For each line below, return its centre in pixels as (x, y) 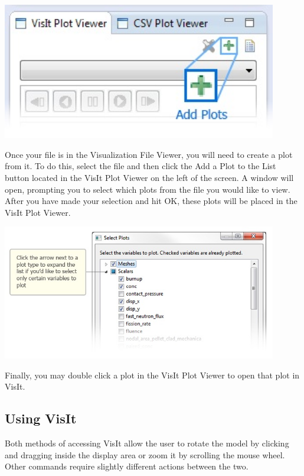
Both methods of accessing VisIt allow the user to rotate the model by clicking (147, 443)
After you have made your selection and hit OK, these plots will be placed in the (151, 201)
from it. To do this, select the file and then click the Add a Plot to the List (140, 166)
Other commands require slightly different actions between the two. (127, 466)
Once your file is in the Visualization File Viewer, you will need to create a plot (149, 154)
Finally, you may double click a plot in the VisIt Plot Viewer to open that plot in (152, 375)
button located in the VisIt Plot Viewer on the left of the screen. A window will (149, 178)
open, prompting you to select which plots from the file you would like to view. (148, 189)
